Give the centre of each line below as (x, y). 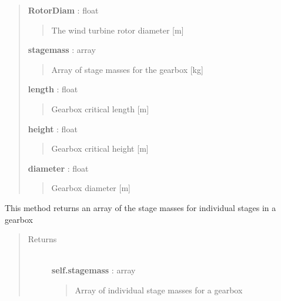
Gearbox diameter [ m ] (91, 188)
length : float (53, 89)
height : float (53, 128)
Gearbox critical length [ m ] (100, 108)
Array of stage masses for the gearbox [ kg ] (127, 69)
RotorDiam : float (63, 10)
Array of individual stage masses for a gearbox (159, 290)
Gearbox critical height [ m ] (100, 148)
